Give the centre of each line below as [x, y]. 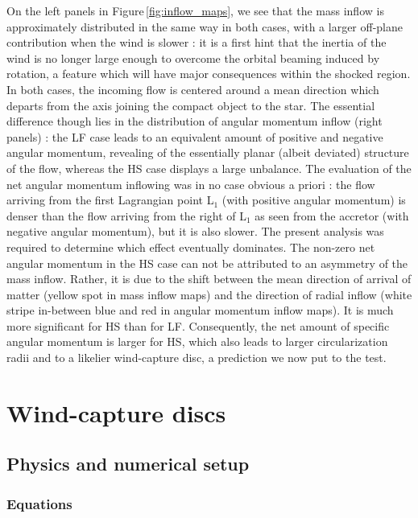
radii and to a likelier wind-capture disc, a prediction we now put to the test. [197, 358]
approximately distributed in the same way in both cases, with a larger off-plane [205, 26]
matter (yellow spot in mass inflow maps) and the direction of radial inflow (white [209, 294]
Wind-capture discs [116, 412]
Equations [39, 503]
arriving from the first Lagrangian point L [110, 200]
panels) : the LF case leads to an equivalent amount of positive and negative [195, 136]
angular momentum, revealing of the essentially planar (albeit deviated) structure [208, 152]
